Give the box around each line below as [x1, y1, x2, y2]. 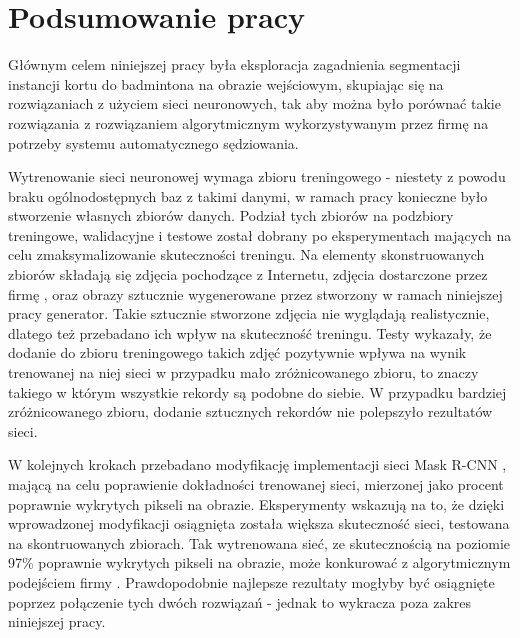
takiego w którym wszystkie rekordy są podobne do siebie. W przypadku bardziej [8, 381, 507, 402]
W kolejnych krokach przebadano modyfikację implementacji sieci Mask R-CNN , [8, 454, 507, 475]
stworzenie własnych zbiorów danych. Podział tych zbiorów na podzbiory [8, 205, 454, 226]
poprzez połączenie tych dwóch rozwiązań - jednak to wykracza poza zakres [8, 591, 471, 612]
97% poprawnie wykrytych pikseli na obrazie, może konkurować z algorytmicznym [8, 552, 511, 573]
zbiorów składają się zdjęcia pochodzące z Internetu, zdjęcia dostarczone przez [8, 264, 488, 285]
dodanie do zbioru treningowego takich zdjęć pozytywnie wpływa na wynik [8, 342, 467, 363]
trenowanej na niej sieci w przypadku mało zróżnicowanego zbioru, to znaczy [8, 362, 479, 383]
